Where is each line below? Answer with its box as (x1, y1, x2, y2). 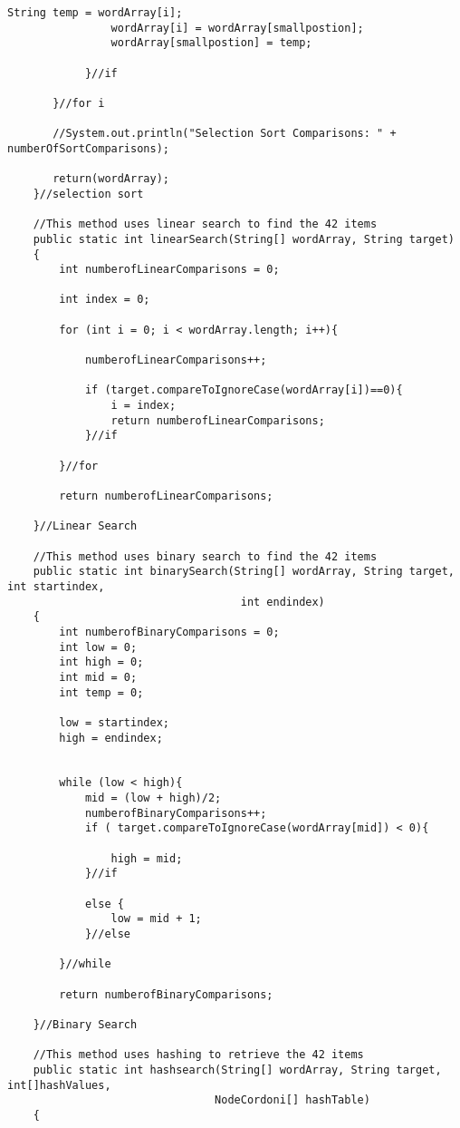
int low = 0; (59, 640, 138, 654)
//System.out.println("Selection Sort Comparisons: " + (53, 127, 397, 141)
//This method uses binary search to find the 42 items (33, 549, 378, 563)
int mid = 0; (59, 670, 138, 684)
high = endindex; (59, 731, 163, 744)
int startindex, (7, 579, 105, 593)
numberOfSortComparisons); (7, 141, 169, 155)
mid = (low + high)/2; (84, 792, 222, 805)
